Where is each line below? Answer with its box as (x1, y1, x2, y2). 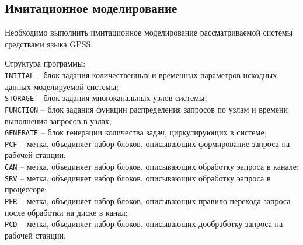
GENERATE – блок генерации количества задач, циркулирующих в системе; (5, 126, 267, 138)
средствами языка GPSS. (5, 37, 93, 50)
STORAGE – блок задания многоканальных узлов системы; (5, 92, 207, 104)
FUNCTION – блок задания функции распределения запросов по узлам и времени (5, 103, 288, 115)
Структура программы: (5, 57, 86, 69)
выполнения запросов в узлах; (5, 114, 112, 127)
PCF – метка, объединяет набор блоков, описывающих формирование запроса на (5, 137, 290, 149)
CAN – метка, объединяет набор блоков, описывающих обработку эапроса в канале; (5, 160, 299, 173)
